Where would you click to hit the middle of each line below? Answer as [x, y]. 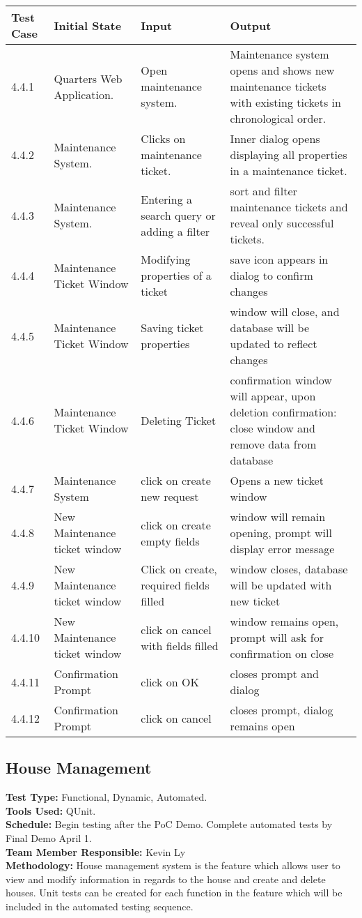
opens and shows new [282, 70]
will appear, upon [273, 396]
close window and [273, 428]
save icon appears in [279, 259]
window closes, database [289, 569]
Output [251, 25]
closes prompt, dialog [282, 710]
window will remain [278, 517]
